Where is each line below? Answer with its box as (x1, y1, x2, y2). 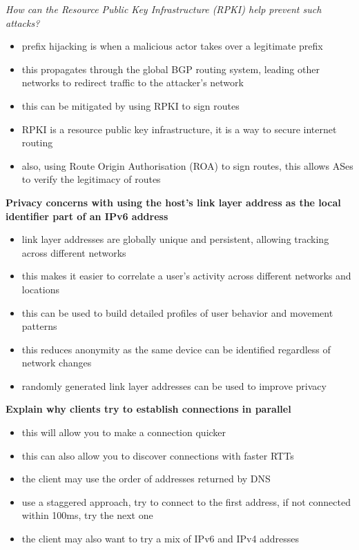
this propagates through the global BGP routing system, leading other (21, 61, 320, 76)
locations (21, 282, 59, 296)
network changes (21, 355, 92, 370)
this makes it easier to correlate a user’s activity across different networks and (21, 268, 351, 283)
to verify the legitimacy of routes (21, 172, 161, 186)
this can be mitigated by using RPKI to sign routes (21, 98, 240, 112)
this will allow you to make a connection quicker (21, 425, 226, 440)
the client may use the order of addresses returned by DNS (21, 471, 271, 486)
